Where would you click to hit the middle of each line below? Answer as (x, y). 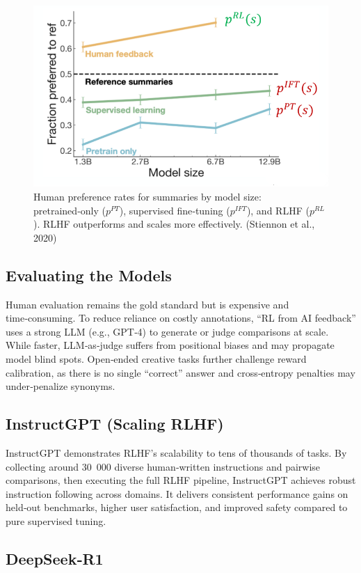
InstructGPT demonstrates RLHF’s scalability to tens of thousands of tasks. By (176, 452)
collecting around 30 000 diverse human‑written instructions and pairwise (163, 466)
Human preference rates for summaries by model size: (147, 197)
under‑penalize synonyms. (61, 386)
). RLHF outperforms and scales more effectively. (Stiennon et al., (174, 224)
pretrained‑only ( (70, 210)
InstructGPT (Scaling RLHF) (115, 424)
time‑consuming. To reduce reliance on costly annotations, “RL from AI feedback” (181, 318)
